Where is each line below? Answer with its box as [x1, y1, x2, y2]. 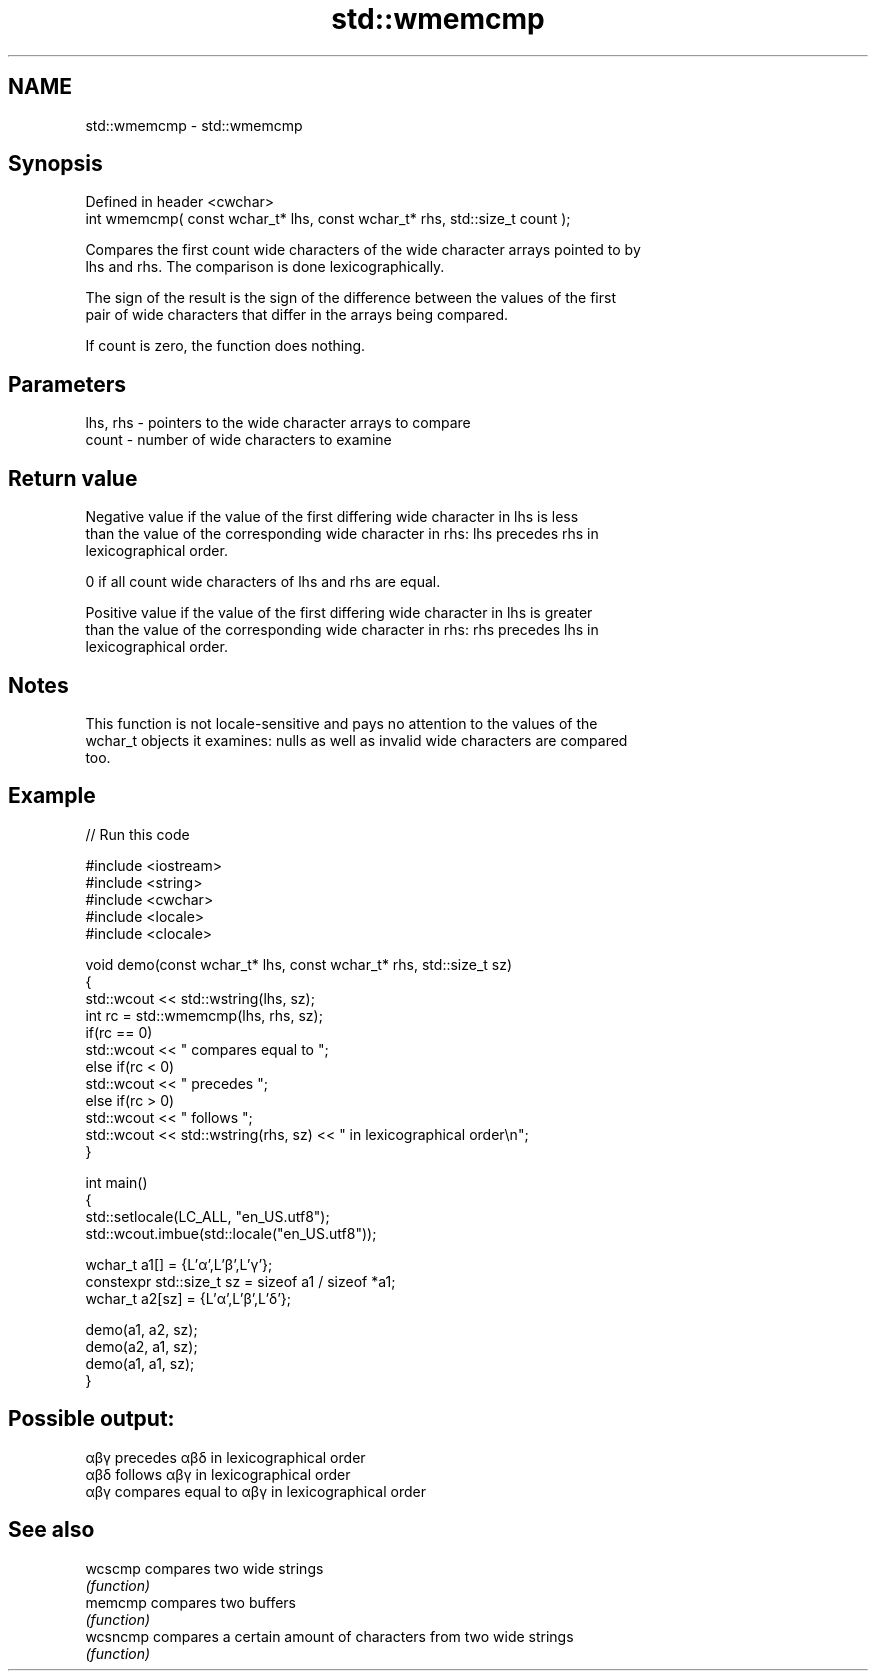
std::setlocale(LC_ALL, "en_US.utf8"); [85, 1207, 330, 1225]
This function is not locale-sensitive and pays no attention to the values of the [85, 714, 598, 732]
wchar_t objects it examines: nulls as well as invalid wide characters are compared [85, 731, 628, 749]
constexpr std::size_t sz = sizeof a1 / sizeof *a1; [85, 1272, 396, 1290]
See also [8, 1517, 95, 1543]
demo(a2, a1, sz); [85, 1337, 198, 1355]
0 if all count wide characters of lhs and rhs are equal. [85, 573, 441, 591]
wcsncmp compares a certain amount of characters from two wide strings [85, 1627, 574, 1645]
